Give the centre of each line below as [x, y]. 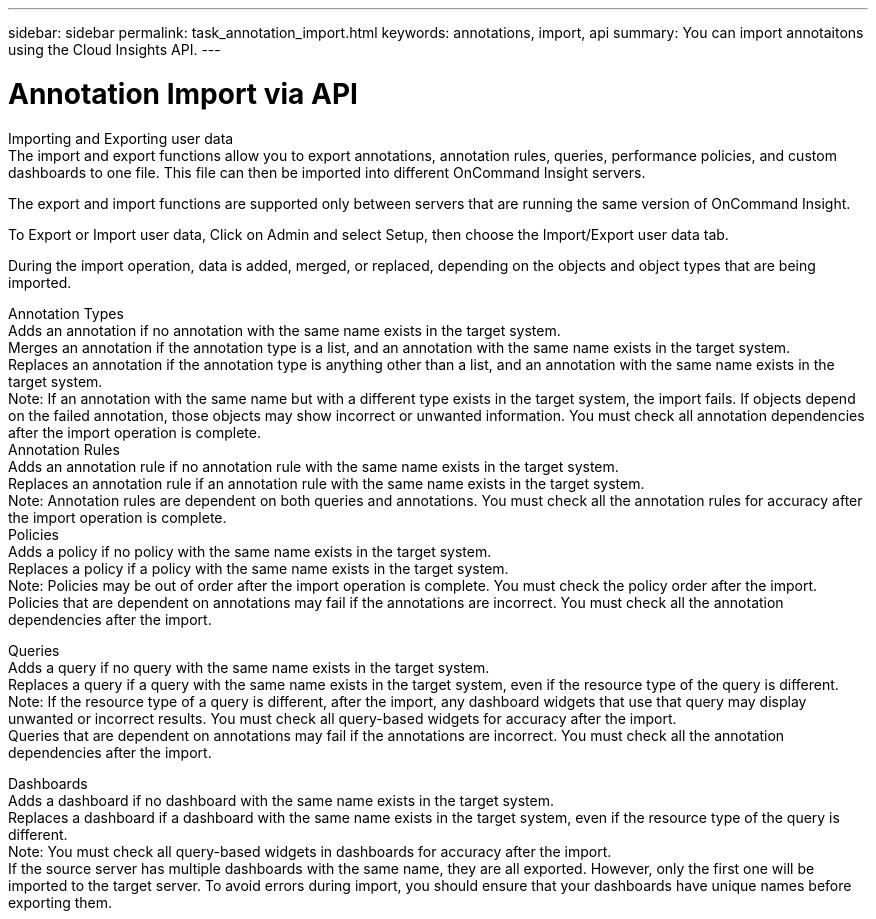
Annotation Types [66, 313]
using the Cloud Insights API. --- [114, 49]
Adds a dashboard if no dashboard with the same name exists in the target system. [281, 800]
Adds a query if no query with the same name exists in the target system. [249, 667]
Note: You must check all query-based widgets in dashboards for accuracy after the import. [310, 851]
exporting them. [60, 902]
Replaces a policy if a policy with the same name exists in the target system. [258, 568]
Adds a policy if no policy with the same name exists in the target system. [250, 551]
